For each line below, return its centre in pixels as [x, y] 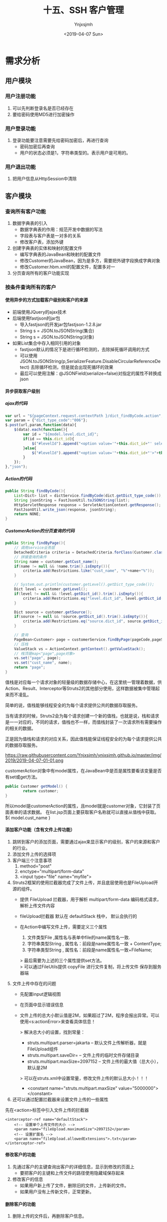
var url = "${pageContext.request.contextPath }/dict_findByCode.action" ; [84, 416]
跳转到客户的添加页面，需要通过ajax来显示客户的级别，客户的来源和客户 [86, 842]
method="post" [36, 866]
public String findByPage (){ [35, 543]
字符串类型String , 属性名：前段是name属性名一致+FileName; [90, 950]
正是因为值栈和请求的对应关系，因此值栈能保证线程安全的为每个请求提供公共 [83, 739]
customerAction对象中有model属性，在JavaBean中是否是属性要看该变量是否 [83, 770]
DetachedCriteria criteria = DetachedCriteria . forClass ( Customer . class [90, 552]
